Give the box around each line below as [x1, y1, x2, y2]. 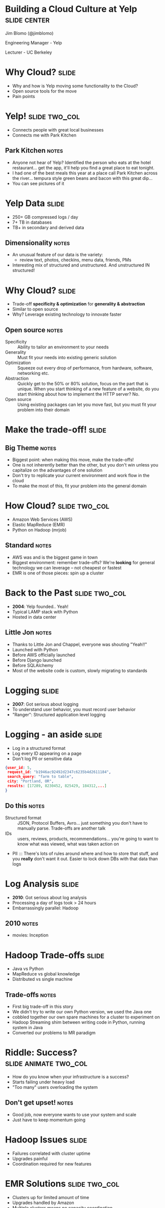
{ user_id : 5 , [5, 765, 32, 770]
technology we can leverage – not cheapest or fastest [12, 565, 122, 570]
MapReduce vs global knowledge [12, 971, 80, 977]
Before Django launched [12, 657, 62, 663]
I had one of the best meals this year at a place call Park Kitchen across [12, 170, 158, 176]
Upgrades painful [12, 1155, 48, 1161]
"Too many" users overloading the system [12, 1084, 98, 1090]
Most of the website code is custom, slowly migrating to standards [12, 668, 148, 673]
